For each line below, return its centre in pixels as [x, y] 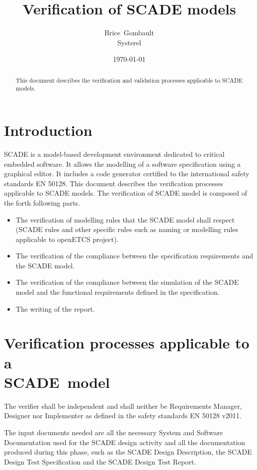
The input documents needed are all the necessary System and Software [114, 432]
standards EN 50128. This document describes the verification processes [114, 183]
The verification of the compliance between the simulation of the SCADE [127, 282]
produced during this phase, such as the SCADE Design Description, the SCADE [128, 452]
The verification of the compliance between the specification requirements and [134, 256]
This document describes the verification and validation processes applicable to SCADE [129, 80]
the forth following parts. [42, 202]
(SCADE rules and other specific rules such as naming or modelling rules [127, 229]
